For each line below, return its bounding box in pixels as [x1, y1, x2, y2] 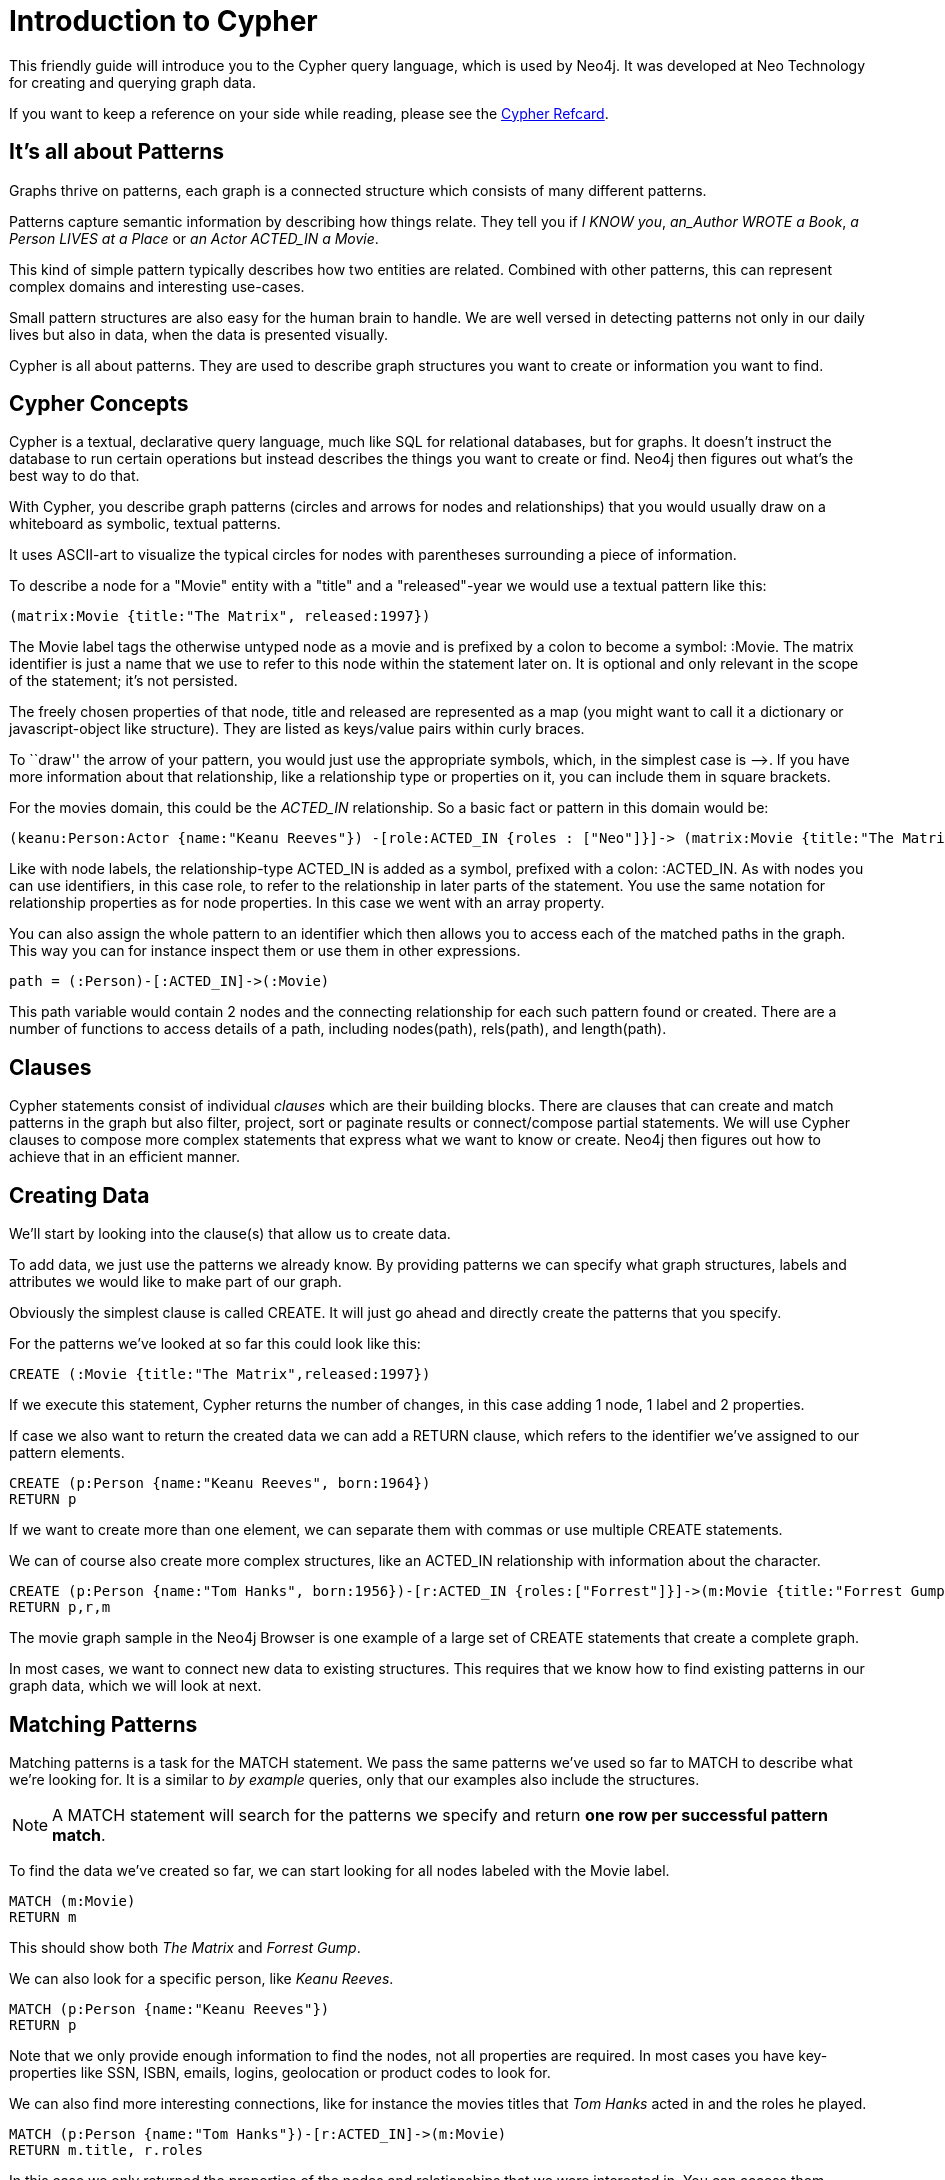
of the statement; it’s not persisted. [9, 672, 238, 690]
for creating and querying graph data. [9, 73, 257, 91]
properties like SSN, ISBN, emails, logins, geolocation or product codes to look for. [9, 2063, 551, 2081]
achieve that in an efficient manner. [9, 1148, 240, 1166]
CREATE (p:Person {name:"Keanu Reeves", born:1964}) [9, 1475, 431, 1492]
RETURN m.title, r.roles [9, 2141, 203, 2158]
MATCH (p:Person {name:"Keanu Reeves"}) [9, 2000, 330, 2017]
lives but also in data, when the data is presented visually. [9, 325, 389, 343]
